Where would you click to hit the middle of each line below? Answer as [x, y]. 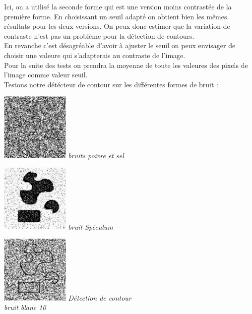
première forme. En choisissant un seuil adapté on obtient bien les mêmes [116, 16]
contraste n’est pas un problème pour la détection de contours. [99, 35]
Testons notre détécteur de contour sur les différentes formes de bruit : [111, 84]
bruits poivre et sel [96, 156]
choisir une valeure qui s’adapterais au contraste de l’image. [95, 55]
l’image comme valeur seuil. [46, 75]
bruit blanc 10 [25, 307]
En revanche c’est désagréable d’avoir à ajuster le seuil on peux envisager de [120, 45]
